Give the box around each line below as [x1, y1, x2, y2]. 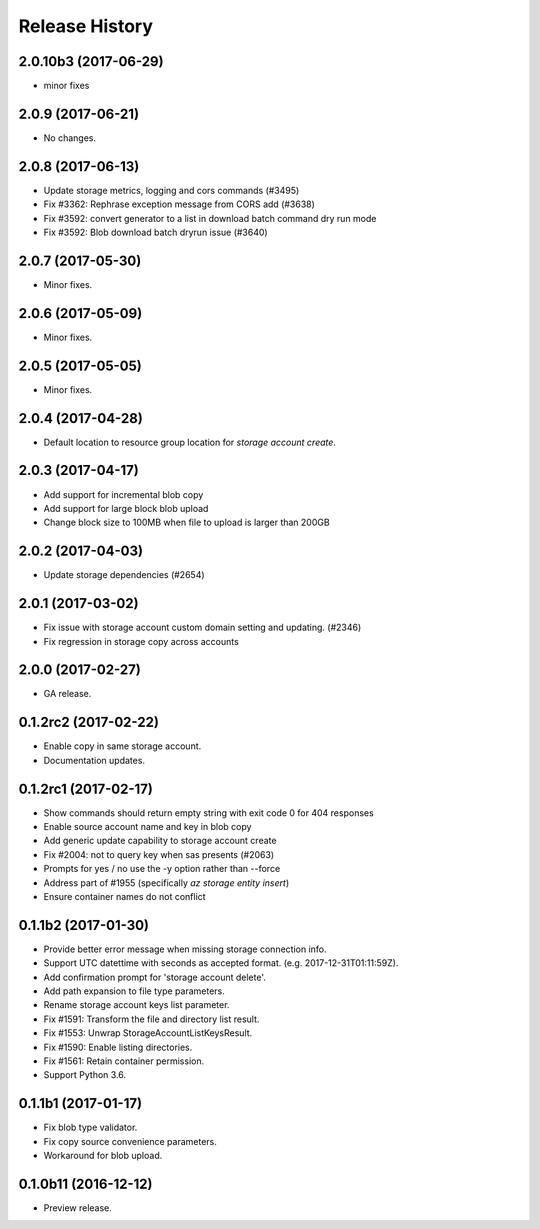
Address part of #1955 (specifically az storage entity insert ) [43, 876, 290, 889]
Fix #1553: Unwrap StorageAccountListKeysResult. [43, 1027, 253, 1039]
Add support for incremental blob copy [43, 488, 204, 500]
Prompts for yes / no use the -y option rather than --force [43, 863, 281, 875]
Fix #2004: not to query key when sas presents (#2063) [43, 848, 275, 860]
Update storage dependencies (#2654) [43, 569, 205, 581]
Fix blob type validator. [43, 1121, 138, 1134]
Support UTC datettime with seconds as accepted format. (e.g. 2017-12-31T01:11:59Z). [43, 957, 399, 969]
